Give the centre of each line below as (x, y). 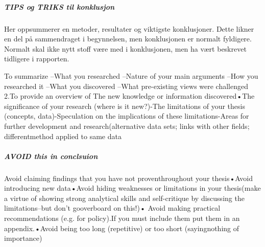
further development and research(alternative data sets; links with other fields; (127, 126)
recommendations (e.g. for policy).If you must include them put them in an (122, 218)
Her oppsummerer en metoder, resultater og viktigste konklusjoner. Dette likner (129, 28)
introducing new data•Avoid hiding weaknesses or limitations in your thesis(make (132, 188)
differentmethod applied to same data (63, 136)
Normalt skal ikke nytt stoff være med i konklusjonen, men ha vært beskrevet (125, 48)
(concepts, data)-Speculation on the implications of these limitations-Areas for (127, 116)
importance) (23, 238)
